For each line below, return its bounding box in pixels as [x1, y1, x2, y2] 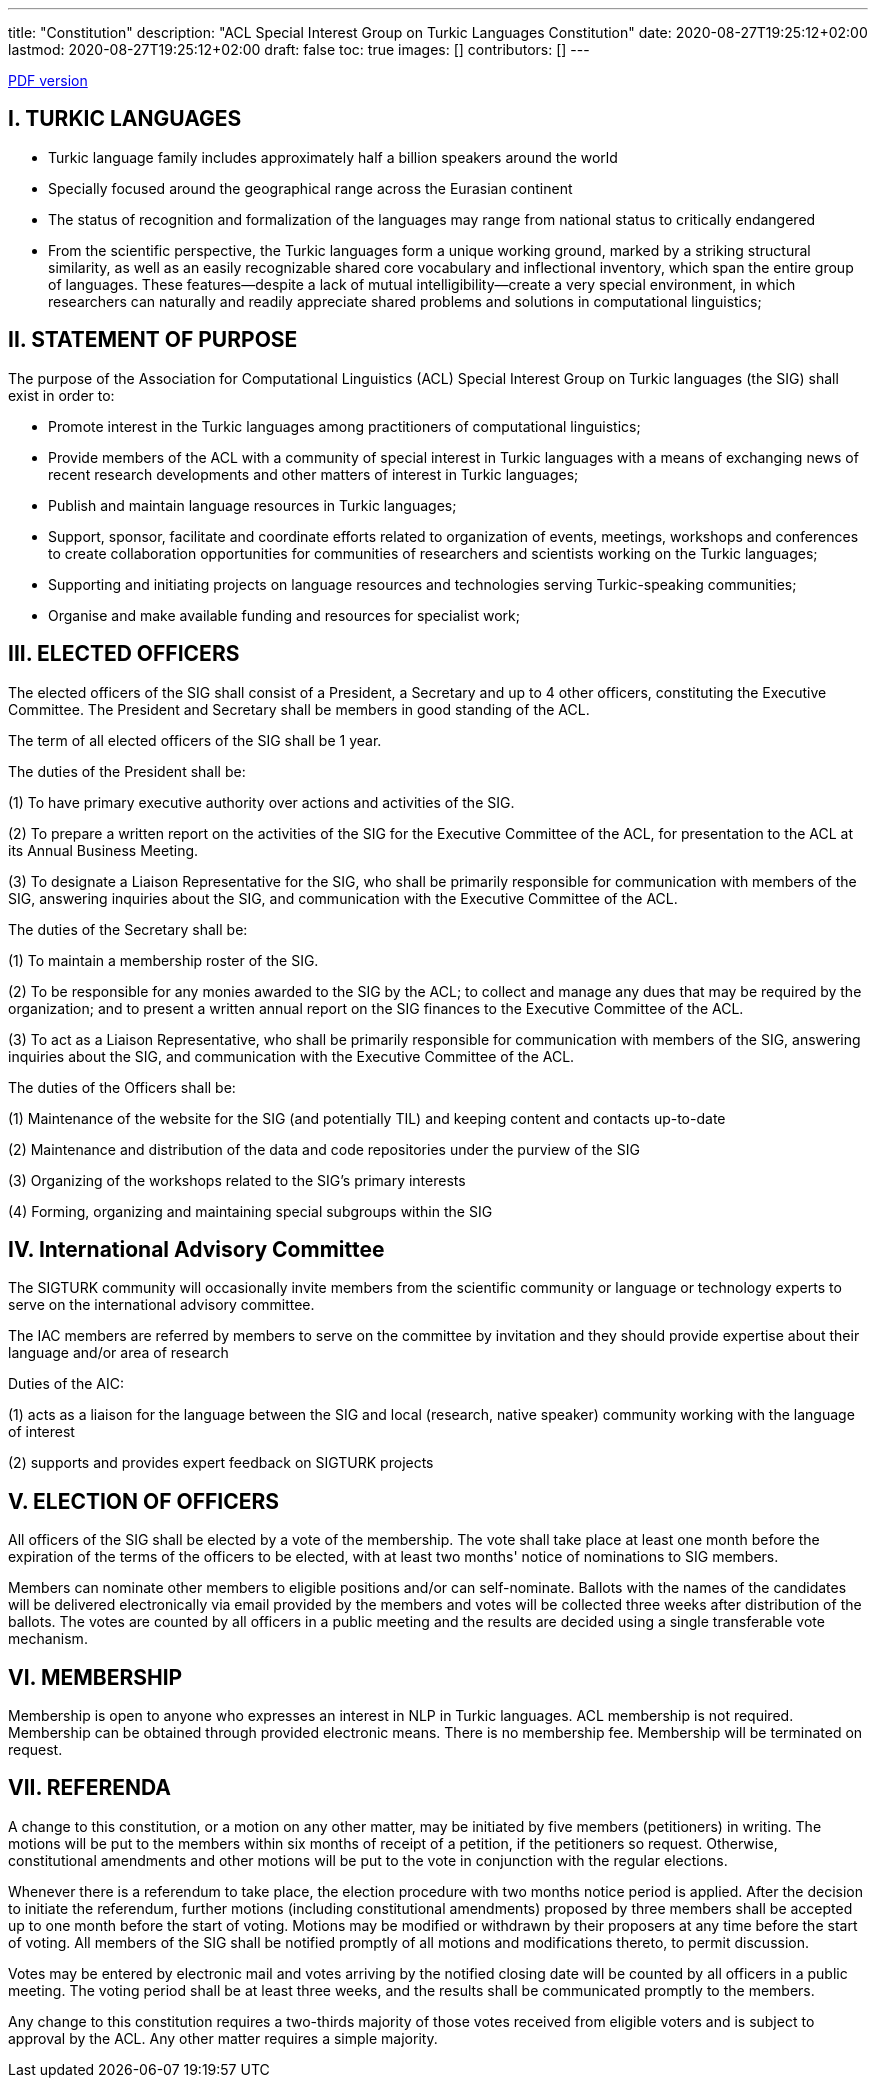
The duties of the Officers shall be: [8, 1078, 236, 1096]
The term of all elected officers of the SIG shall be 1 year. [8, 731, 382, 749]
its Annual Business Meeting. [8, 841, 199, 859]
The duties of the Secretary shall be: [8, 920, 248, 938]
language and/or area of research [8, 1344, 229, 1362]
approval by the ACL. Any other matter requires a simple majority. [8, 2029, 438, 2047]
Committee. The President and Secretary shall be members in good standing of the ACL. [8, 700, 590, 718]
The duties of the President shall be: [8, 762, 246, 780]
